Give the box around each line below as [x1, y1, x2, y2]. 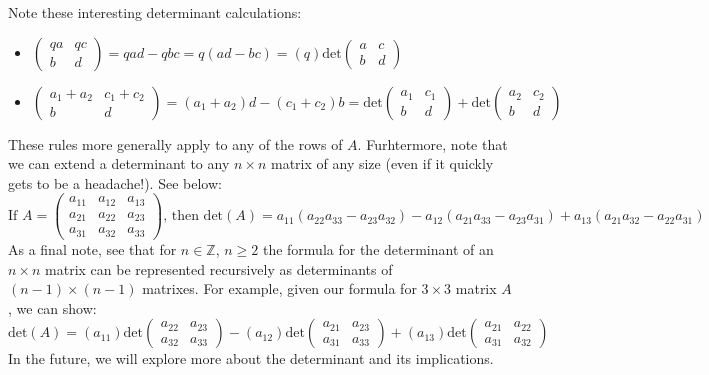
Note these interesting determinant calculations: [8, 2, 302, 22]
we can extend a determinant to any [8, 153, 230, 174]
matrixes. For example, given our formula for [142, 278, 417, 299]
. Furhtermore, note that [357, 133, 508, 154]
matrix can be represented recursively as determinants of [45, 258, 393, 279]
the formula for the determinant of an [262, 238, 494, 259]
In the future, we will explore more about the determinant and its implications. [8, 348, 494, 369]
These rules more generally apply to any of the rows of [8, 133, 343, 154]
